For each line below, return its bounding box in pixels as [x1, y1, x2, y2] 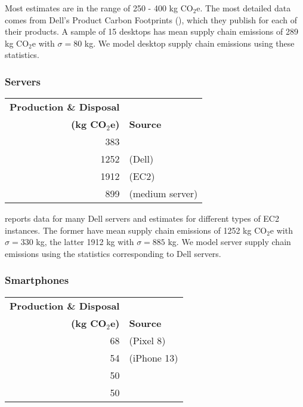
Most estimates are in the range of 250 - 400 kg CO [5, 2, 193, 14]
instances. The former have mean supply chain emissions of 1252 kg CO [5, 224, 267, 236]
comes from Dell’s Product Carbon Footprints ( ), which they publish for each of [5, 13, 297, 26]
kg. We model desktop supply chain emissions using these [84, 36, 295, 49]
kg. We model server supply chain [168, 235, 291, 248]
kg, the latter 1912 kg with [36, 235, 134, 248]
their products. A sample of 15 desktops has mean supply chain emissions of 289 [5, 25, 298, 38]
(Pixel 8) [129, 333, 166, 347]
